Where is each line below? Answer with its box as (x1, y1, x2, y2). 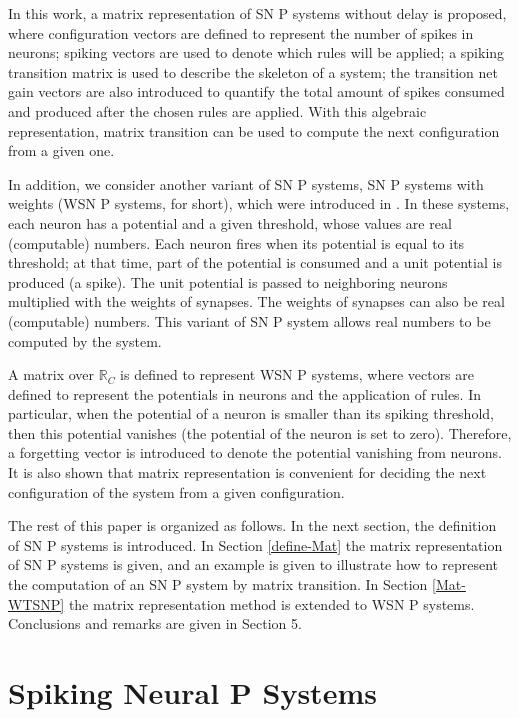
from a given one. (8, 140, 115, 161)
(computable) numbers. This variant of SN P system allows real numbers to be (8, 310, 491, 331)
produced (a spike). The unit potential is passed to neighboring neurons (8, 271, 448, 292)
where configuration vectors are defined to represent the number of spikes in (8, 22, 474, 43)
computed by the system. (8, 330, 162, 351)
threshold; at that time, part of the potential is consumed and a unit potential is (8, 252, 502, 273)
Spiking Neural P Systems (8, 672, 377, 712)
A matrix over (8, 364, 95, 385)
